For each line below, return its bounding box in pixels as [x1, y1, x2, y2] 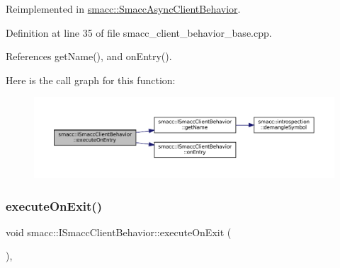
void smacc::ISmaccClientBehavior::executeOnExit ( [6, 224, 232, 239]
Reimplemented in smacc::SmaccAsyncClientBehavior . [6, 1, 241, 16]
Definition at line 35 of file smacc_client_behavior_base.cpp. [6, 25, 272, 40]
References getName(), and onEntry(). [6, 49, 172, 64]
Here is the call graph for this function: [6, 72, 176, 87]
